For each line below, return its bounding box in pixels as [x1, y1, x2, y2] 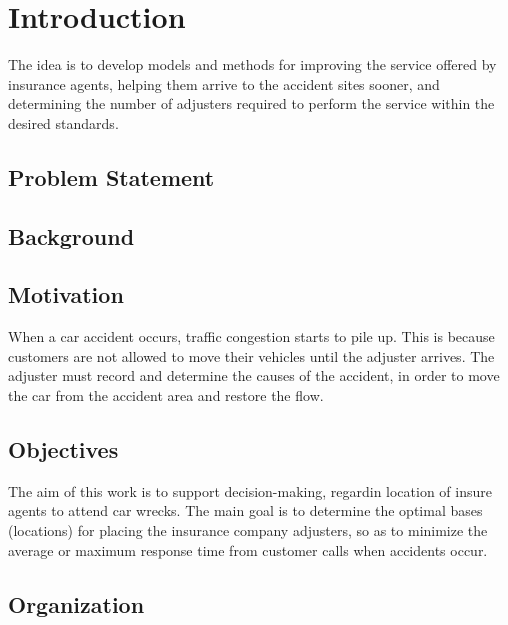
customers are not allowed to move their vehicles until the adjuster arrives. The [8, 345, 495, 366]
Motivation [8, 279, 124, 310]
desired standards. [8, 112, 119, 133]
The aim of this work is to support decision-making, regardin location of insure [8, 480, 492, 501]
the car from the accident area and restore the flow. [8, 385, 324, 406]
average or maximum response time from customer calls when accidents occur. [8, 539, 488, 560]
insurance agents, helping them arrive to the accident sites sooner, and [8, 73, 440, 94]
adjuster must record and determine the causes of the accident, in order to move [8, 365, 500, 386]
